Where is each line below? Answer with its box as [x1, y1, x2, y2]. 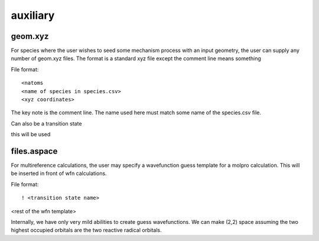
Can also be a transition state [11, 120, 82, 127]
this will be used [11, 131, 51, 138]
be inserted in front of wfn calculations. [11, 170, 107, 177]
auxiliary [11, 9, 55, 22]
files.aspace [11, 146, 58, 156]
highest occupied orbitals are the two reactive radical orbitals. [11, 227, 162, 234]
